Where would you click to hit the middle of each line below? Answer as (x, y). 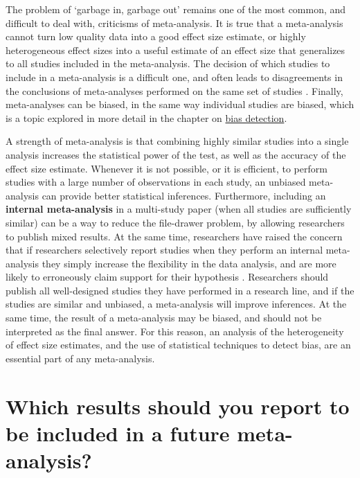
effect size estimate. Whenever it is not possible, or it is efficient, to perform (166, 168)
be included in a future (118, 433)
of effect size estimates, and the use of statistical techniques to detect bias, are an (178, 345)
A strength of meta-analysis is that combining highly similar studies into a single (177, 141)
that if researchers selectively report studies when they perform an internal (164, 250)
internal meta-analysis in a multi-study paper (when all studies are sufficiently (179, 209)
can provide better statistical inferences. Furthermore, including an (184, 195)
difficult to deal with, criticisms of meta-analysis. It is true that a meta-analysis (174, 23)
